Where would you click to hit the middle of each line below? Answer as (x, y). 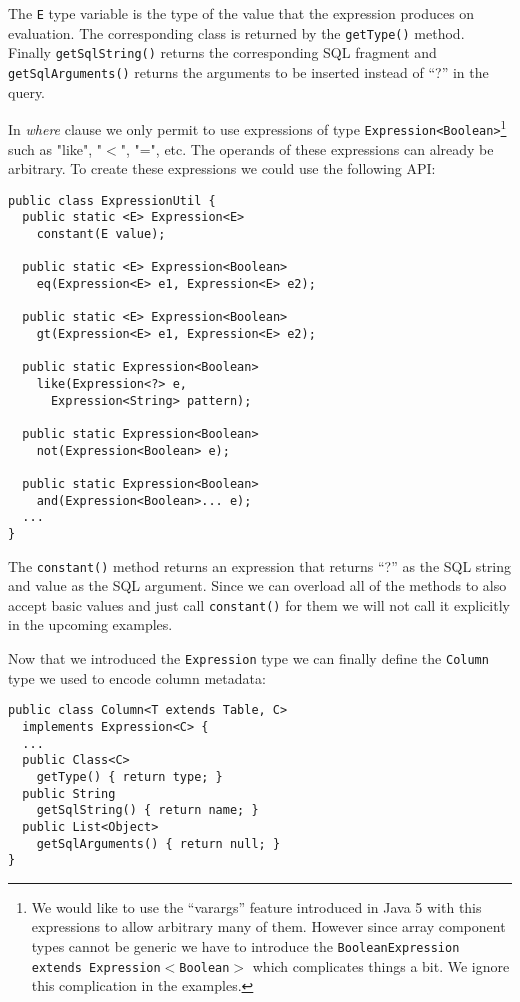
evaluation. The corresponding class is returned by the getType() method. (236, 32)
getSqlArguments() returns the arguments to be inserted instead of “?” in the (248, 71)
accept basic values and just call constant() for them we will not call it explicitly (259, 604)
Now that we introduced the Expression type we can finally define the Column (248, 658)
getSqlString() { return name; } (147, 810)
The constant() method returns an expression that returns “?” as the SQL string (259, 565)
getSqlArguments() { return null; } (158, 843)
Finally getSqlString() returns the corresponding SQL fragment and (222, 52)
